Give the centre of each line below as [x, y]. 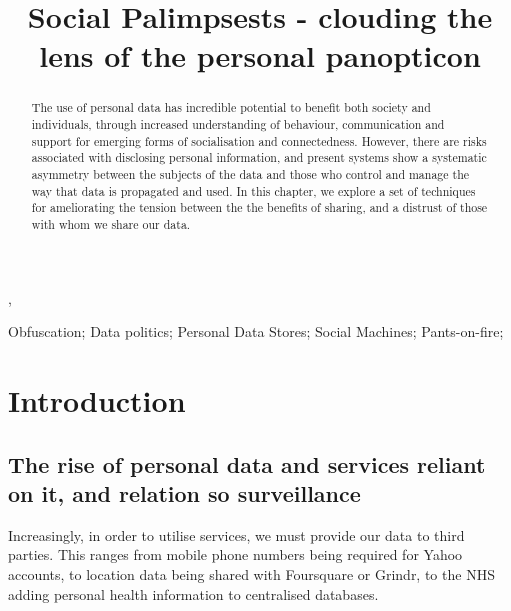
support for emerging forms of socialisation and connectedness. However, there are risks [259, 140]
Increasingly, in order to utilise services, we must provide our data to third [236, 534]
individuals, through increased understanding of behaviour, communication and [238, 124]
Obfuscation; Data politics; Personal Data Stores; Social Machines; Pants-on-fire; [256, 331]
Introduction [97, 399]
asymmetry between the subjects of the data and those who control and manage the [250, 173]
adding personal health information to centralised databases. [193, 593]
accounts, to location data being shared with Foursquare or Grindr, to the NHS [251, 573]
